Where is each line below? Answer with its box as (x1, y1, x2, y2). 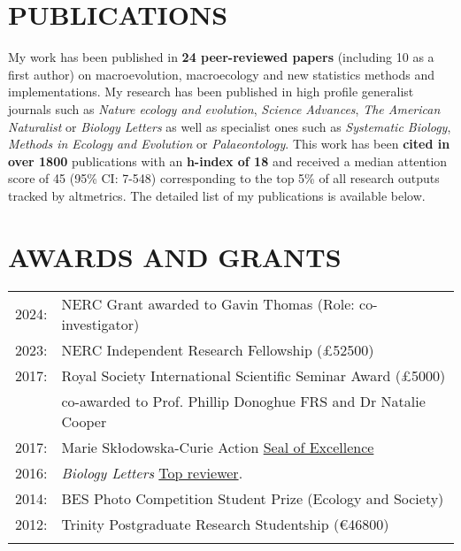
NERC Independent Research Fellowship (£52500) (61, 339, 374, 360)
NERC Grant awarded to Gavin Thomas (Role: (61, 293, 355, 314)
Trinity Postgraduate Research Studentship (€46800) (61, 513, 389, 534)
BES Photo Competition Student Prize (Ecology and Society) (61, 487, 444, 509)
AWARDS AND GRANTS (8, 238, 342, 274)
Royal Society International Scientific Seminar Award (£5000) (61, 364, 446, 386)
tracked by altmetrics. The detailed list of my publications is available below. (8, 186, 426, 204)
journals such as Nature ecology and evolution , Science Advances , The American (8, 99, 441, 118)
